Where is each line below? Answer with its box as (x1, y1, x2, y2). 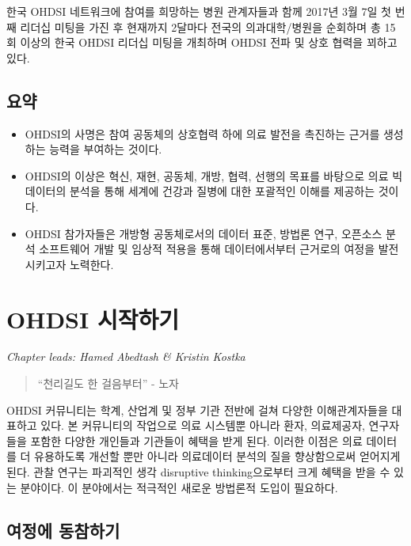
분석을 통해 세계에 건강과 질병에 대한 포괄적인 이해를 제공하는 (69, 183, 375, 199)
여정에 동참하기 (6, 518, 120, 542)
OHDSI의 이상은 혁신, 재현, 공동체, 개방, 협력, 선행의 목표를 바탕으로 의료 (25, 167, 389, 184)
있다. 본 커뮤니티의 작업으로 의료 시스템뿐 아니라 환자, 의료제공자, (40, 417, 365, 434)
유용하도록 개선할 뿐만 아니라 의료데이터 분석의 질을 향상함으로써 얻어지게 (34, 448, 401, 464)
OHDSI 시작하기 (6, 302, 179, 335)
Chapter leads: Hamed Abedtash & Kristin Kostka (6, 348, 245, 365)
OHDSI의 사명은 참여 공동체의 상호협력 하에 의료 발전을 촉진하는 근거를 (25, 125, 380, 142)
